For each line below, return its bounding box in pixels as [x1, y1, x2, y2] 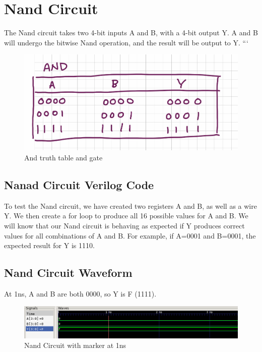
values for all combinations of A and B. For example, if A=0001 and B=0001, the [4, 230, 256, 241]
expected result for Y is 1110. [4, 240, 95, 251]
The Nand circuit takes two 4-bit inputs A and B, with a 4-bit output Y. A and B [4, 27, 258, 38]
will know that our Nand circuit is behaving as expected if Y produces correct [4, 220, 245, 231]
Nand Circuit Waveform [4, 265, 133, 280]
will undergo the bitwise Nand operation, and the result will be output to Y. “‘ [4, 37, 248, 47]
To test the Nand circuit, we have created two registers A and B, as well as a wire [4, 200, 257, 211]
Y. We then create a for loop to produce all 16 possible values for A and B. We [4, 210, 248, 221]
